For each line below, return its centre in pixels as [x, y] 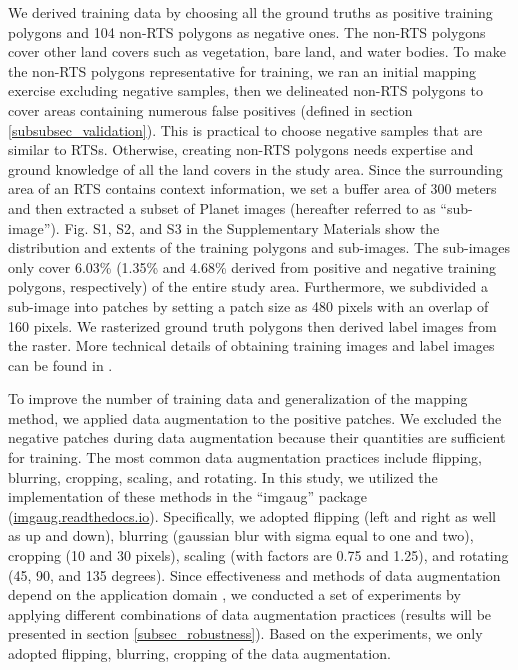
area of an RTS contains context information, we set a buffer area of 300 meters [252, 188]
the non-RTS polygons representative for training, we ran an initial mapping [242, 70]
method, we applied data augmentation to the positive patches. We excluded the [255, 417]
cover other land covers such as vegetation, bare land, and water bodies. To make [257, 51]
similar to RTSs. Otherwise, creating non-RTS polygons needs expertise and [241, 149]
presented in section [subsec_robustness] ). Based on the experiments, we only [245, 633]
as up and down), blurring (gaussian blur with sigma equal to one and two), [241, 535]
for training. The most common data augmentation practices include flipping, [245, 457]
